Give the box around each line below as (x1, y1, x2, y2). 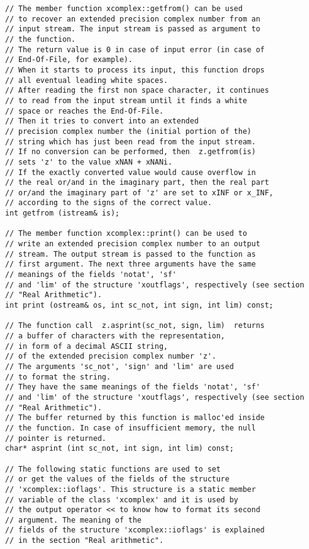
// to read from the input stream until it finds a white (5, 96, 248, 105)
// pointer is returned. (5, 434, 106, 443)
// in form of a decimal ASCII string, (5, 341, 168, 351)
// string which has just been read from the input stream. (5, 137, 256, 146)
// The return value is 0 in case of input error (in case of (5, 45, 265, 54)
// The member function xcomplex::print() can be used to (5, 229, 248, 238)
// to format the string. (5, 372, 111, 381)
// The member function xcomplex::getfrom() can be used (5, 4, 243, 13)
